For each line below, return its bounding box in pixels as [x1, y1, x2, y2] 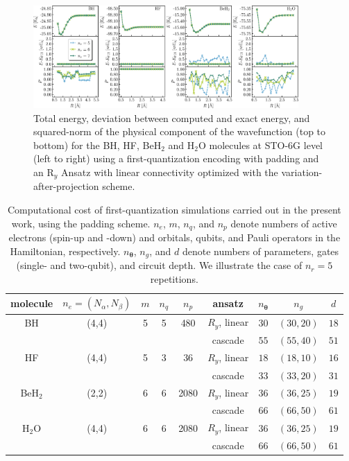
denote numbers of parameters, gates [182, 243, 339, 258]
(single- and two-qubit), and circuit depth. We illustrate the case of [16, 258, 303, 272]
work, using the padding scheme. [11, 216, 151, 230]
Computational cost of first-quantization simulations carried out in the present [7, 202, 341, 216]
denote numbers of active [230, 216, 337, 230]
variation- [281, 164, 323, 179]
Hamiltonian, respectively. [10, 243, 121, 258]
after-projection [33, 179, 99, 193]
